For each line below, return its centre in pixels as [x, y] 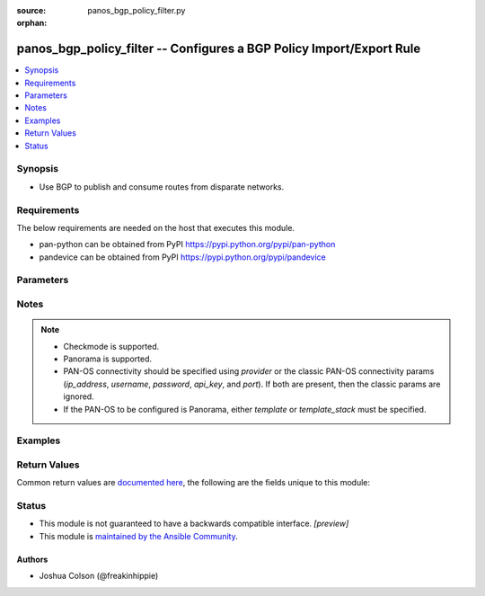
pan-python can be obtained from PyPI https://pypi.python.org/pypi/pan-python [187, 245]
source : [31, 10]
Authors [32, 559]
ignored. [79, 396]
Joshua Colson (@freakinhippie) [99, 576]
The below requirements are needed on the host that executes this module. [156, 227]
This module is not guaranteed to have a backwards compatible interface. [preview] [194, 524]
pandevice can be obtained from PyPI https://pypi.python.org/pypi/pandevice [183, 257]
